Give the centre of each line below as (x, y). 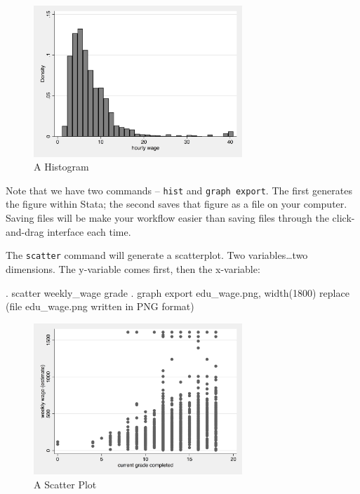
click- (344, 218)
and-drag (25, 231)
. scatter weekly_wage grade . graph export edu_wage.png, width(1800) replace (178, 292)
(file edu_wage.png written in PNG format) (100, 306)
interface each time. (89, 231)
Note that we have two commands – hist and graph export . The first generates (179, 190)
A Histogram (61, 167)
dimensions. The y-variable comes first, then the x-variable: (133, 268)
